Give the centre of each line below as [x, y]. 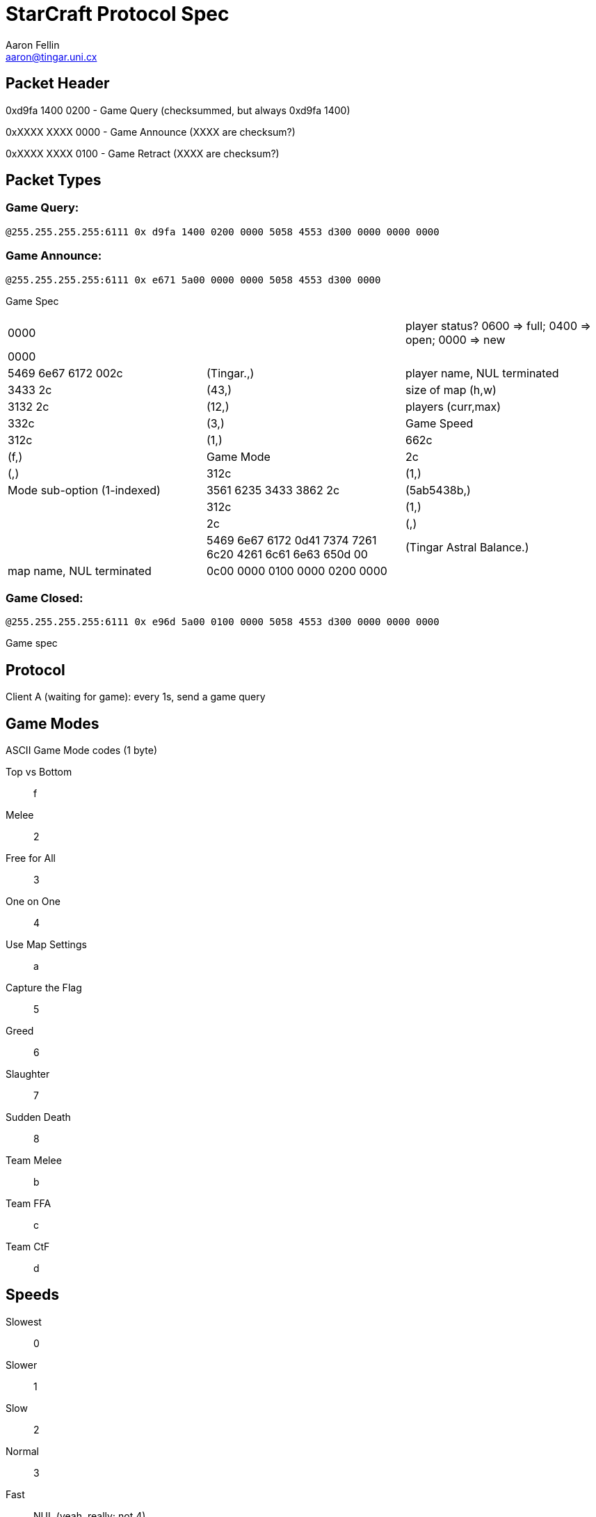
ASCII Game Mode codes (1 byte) [81, 750]
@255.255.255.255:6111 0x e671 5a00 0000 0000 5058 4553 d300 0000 [193, 280]
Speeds [33, 1295]
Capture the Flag [44, 988]
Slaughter [28, 1074]
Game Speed [439, 423]
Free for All [31, 858]
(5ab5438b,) [438, 490]
